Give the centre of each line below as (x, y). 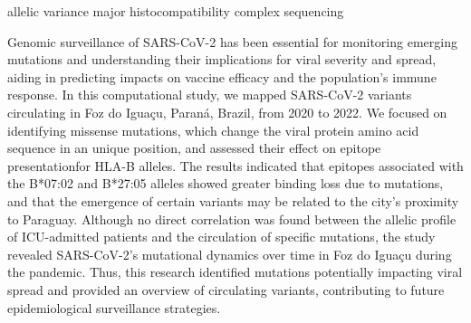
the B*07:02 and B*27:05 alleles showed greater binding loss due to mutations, (226, 183)
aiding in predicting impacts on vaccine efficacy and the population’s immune (222, 76)
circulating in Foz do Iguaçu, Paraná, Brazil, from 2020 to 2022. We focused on (227, 112)
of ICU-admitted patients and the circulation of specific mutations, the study (221, 237)
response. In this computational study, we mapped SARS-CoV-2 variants (210, 95)
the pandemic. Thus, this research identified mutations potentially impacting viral (235, 272)
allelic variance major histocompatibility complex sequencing (176, 11)
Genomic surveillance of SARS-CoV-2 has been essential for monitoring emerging (232, 41)
